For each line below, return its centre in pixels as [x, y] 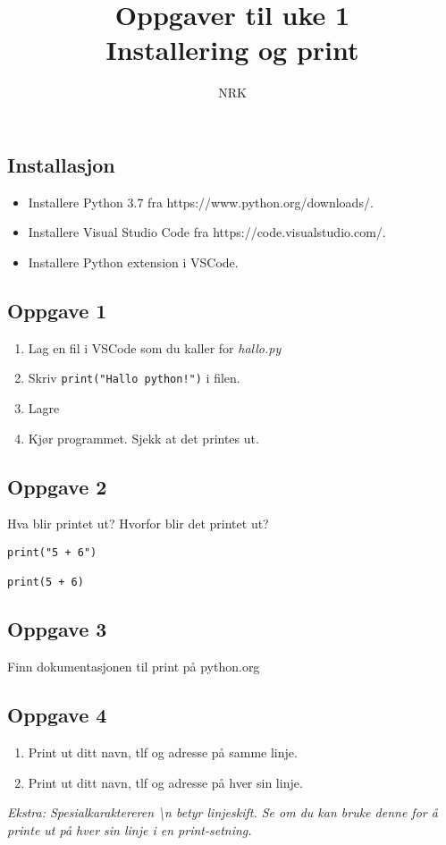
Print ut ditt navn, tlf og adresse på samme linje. [163, 752]
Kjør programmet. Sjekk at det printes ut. [143, 438]
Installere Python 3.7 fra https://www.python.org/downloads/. [201, 202]
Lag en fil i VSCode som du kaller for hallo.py [155, 347]
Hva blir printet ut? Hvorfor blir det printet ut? [138, 524]
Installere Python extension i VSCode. [133, 262]
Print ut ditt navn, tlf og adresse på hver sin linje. [165, 782]
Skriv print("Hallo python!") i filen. [134, 378]
